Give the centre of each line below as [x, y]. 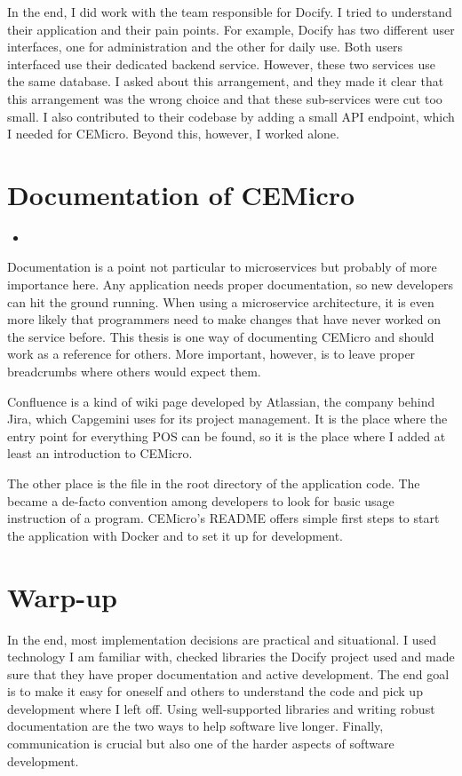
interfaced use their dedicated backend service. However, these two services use [222, 63]
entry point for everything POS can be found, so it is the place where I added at [227, 436]
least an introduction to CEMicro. [100, 453]
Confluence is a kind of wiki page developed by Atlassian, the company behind [221, 401]
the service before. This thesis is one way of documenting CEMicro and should [221, 336]
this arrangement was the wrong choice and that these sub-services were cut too [225, 98]
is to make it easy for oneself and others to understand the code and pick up [215, 691]
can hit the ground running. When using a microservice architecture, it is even [221, 301]
